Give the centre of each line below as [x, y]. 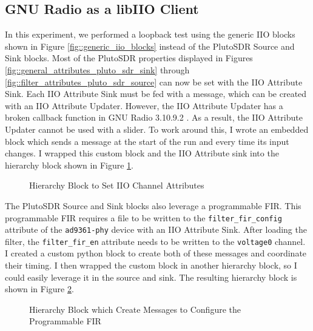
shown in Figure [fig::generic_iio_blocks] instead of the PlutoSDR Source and [150, 46]
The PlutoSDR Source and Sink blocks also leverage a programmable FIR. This [153, 205]
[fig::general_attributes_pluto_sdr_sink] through [97, 69]
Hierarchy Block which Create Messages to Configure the [135, 309]
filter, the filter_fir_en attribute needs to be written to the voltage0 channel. [155, 241]
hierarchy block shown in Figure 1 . [69, 165]
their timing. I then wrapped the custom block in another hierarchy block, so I [151, 265]
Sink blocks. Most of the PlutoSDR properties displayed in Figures [129, 58]
